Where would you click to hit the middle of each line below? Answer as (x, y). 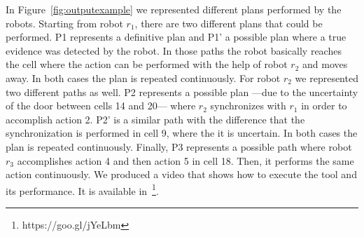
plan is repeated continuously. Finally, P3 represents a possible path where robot (179, 146)
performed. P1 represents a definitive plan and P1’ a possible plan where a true (176, 37)
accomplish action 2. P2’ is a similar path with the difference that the (155, 119)
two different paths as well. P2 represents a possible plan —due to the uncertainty (182, 92)
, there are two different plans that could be (229, 23)
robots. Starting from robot (64, 23)
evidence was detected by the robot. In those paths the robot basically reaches (174, 50)
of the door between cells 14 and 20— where (101, 106)
